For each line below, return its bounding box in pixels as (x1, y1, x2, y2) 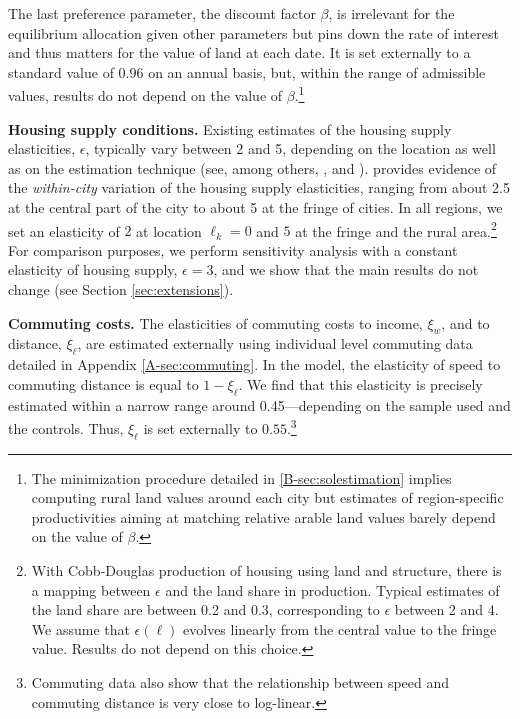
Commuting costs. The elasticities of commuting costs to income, (8, 312, 423, 333)
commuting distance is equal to (8, 373, 199, 394)
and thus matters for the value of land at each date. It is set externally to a (8, 42, 471, 63)
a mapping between (31, 579, 151, 600)
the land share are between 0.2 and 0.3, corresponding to (31, 599, 380, 620)
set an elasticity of (8, 220, 120, 241)
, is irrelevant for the (328, 3, 455, 23)
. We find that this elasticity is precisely (238, 373, 483, 394)
